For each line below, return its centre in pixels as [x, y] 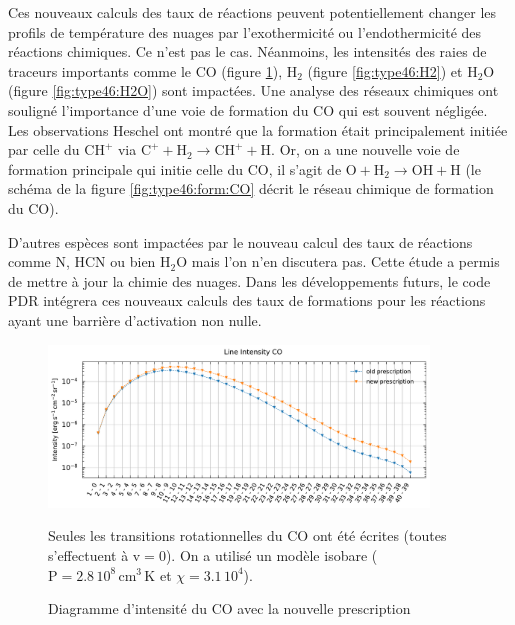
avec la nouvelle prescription [324, 608]
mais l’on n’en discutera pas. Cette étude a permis [345, 261]
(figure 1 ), [252, 70]
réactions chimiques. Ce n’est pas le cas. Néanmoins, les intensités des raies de [247, 51]
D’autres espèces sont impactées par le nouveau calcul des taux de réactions [240, 241]
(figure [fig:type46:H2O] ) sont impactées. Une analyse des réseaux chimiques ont [253, 90]
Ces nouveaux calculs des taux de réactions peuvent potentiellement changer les [252, 12]
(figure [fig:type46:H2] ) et [385, 70]
